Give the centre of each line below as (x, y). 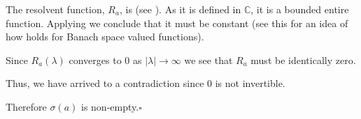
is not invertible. (250, 83)
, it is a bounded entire (300, 9)
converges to (95, 59)
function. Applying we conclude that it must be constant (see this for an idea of (177, 23)
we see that (208, 59)
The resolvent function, (55, 9)
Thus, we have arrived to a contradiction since (105, 83)
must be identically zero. (303, 59)
